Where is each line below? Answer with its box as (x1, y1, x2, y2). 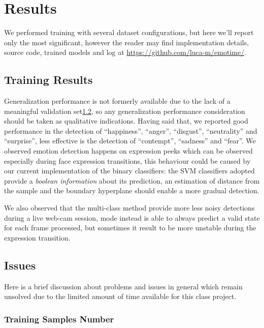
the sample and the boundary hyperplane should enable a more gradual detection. (4, 185, 259, 196)
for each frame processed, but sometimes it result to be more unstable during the (4, 222, 256, 233)
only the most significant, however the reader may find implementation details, (4, 37, 249, 47)
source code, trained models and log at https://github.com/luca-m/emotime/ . (4, 47, 247, 57)
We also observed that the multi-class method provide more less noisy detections (4, 202, 255, 213)
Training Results (4, 72, 93, 87)
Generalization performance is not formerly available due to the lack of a (4, 96, 230, 106)
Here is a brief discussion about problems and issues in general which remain (4, 281, 243, 291)
